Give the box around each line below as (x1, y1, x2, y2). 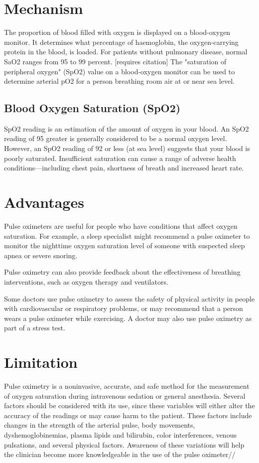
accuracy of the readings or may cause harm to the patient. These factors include (4, 410, 252, 420)
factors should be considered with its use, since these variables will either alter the (4, 400, 255, 411)
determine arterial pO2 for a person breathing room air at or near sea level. (4, 76, 235, 86)
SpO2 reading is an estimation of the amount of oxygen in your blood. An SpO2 (4, 123, 249, 134)
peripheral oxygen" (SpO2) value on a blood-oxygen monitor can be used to (4, 66, 235, 76)
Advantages (4, 192, 84, 212)
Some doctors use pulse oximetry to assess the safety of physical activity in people (4, 293, 255, 304)
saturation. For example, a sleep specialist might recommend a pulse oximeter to (4, 230, 250, 241)
